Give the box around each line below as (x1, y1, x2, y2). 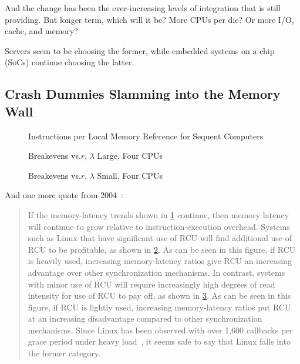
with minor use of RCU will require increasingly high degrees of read (28, 278, 275, 290)
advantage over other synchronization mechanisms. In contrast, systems (28, 266, 285, 278)
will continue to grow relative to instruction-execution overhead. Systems (28, 220, 290, 232)
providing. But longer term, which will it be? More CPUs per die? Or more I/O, (5, 13, 294, 25)
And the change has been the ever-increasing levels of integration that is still (5, 2, 281, 14)
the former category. (28, 347, 101, 359)
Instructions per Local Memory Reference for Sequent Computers (28, 129, 264, 142)
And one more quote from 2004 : (5, 189, 123, 201)
